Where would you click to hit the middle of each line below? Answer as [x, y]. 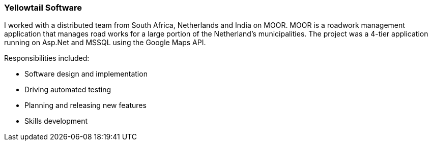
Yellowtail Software [43, 8]
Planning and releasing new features [85, 105]
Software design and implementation [86, 74]
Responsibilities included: [47, 58]
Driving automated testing [68, 90]
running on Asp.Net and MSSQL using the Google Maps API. [105, 43]
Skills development [56, 121]
